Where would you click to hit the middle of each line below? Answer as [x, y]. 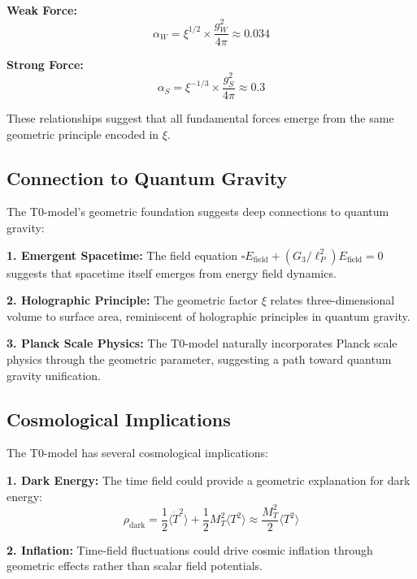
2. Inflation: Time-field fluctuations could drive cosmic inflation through [190, 549]
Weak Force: [42, 10]
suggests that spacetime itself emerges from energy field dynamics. [172, 272]
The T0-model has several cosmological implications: [137, 453]
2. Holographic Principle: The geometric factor [132, 300]
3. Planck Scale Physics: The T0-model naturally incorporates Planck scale [202, 343]
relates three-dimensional [332, 300]
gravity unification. [54, 375]
